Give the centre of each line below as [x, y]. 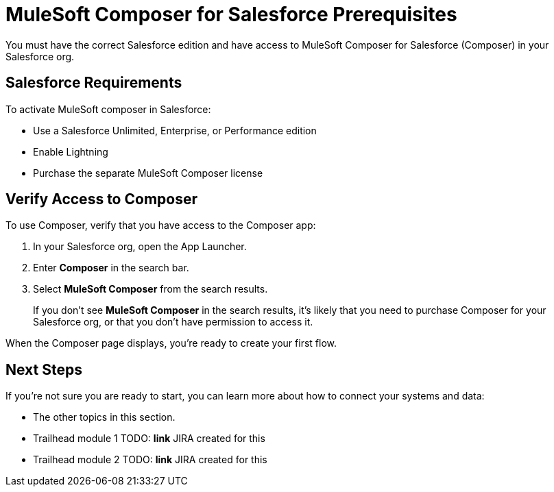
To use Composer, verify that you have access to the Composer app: [161, 225]
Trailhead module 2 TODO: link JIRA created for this [150, 460]
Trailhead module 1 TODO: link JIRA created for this [149, 439]
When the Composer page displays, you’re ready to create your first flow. [171, 343]
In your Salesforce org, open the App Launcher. [140, 247]
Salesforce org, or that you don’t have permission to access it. [173, 322]
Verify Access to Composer [101, 199]
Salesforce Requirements [94, 83]
